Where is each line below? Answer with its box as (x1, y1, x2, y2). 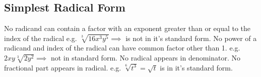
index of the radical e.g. (4, 32, 77, 43)
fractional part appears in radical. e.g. (4, 62, 121, 72)
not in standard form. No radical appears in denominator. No (50, 52, 240, 62)
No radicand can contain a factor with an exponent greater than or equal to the (4, 23, 251, 33)
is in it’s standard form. (160, 62, 233, 72)
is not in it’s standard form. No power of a (125, 32, 257, 43)
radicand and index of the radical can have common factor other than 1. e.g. (4, 42, 240, 53)
